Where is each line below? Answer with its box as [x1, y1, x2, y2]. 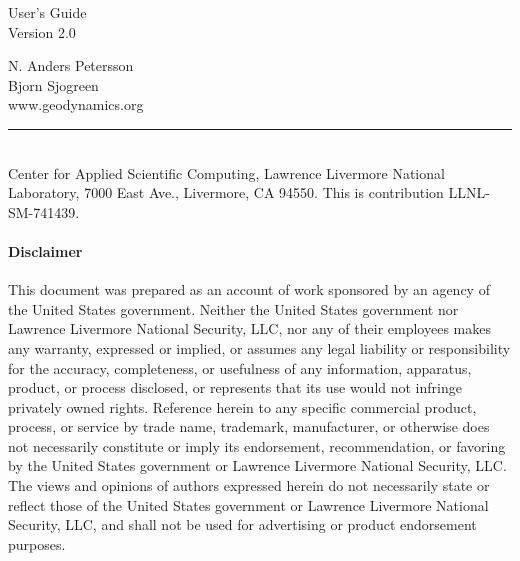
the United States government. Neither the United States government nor [8, 298, 459, 319]
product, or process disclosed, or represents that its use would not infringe [8, 377, 462, 398]
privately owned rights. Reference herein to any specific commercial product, [8, 396, 477, 417]
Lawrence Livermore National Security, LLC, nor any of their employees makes [8, 318, 491, 339]
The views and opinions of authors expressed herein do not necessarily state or [8, 475, 490, 496]
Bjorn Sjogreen [8, 74, 99, 95]
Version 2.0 [8, 21, 76, 42]
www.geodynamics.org [8, 94, 144, 115]
